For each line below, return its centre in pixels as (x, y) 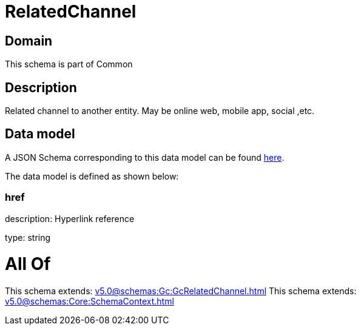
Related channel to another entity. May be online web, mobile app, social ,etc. (160, 111)
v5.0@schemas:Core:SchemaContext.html (89, 301)
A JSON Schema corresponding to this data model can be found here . (145, 157)
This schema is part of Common (69, 64)
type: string (28, 237)
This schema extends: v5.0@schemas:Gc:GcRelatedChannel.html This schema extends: (181, 291)
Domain (29, 41)
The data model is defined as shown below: (92, 176)
